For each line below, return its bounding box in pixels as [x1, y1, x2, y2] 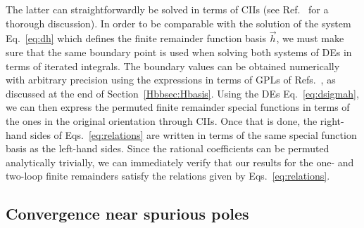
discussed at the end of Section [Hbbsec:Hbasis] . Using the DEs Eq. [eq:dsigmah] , [6, 86, 359, 100]
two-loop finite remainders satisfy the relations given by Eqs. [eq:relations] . [6, 168, 330, 183]
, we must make [276, 31, 344, 46]
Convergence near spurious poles [6, 203, 249, 224]
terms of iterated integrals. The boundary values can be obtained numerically [6, 58, 340, 73]
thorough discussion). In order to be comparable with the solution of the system [6, 15, 351, 30]
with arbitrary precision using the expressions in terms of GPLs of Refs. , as [6, 72, 336, 87]
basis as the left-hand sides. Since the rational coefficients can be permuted [6, 141, 330, 156]
